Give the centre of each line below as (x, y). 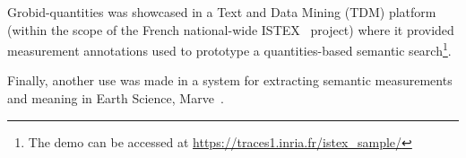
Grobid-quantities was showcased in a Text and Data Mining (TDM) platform (222, 12)
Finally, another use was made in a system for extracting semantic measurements (230, 80)
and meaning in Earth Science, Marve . (116, 98)
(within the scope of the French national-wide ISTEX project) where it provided (231, 29)
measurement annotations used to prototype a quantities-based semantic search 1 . (229, 49)
